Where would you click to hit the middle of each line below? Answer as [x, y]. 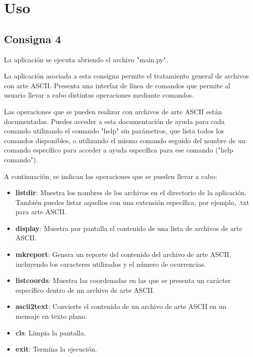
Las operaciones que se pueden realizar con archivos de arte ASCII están [113, 111]
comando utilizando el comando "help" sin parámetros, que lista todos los [114, 131]
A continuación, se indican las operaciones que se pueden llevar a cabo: [111, 176]
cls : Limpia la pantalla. [51, 332]
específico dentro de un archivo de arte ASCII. [85, 290]
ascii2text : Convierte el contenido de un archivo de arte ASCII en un [121, 306]
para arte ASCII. [41, 212]
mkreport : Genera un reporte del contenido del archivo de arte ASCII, [123, 254]
